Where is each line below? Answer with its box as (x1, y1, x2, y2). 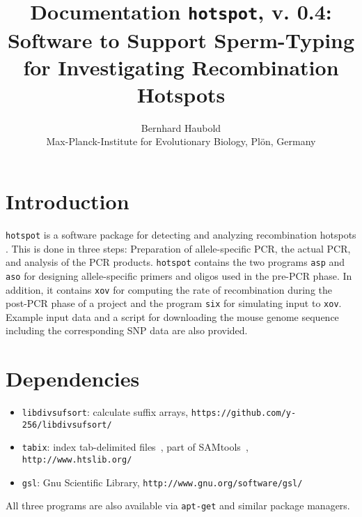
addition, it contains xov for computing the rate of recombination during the (6, 282, 332, 297)
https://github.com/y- (191, 408, 297, 419)
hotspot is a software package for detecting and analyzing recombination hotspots (6, 227, 356, 241)
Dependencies (6, 364, 140, 393)
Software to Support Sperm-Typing (7, 25, 355, 54)
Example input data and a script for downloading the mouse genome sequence (6, 309, 339, 324)
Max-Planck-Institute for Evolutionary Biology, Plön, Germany (46, 134, 316, 149)
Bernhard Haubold (141, 120, 221, 135)
